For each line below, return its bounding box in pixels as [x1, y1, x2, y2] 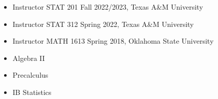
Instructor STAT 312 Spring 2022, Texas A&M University [12, 18, 194, 29]
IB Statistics [12, 86, 52, 97]
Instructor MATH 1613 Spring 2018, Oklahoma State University [12, 36, 214, 46]
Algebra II [12, 52, 45, 63]
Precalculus [12, 70, 49, 80]
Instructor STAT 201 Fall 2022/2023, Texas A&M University [12, 2, 203, 12]
